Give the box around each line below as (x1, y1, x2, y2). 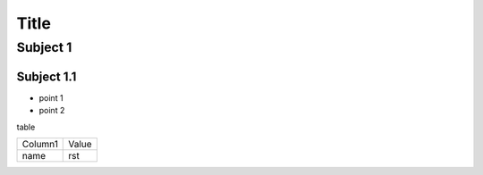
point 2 (38, 105, 65, 116)
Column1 (21, 137, 58, 150)
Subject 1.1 (16, 69, 77, 84)
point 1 (38, 92, 64, 103)
